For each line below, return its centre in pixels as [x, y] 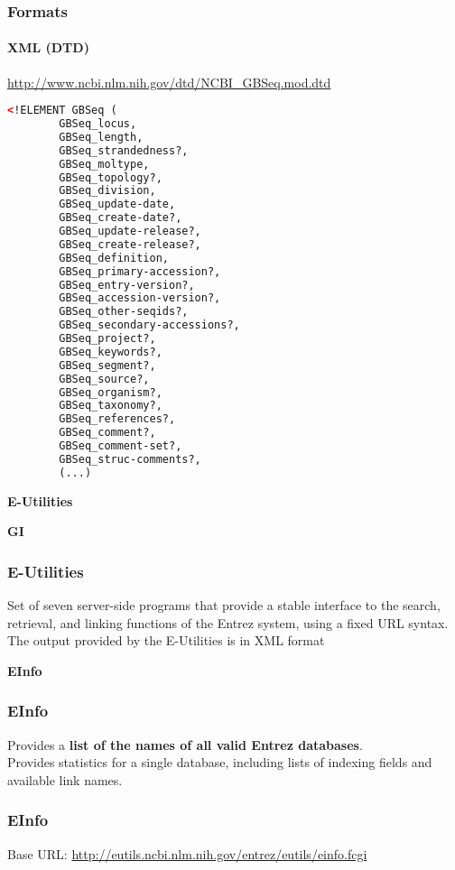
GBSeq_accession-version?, [140, 298]
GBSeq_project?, [107, 339]
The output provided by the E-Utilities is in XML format [166, 640]
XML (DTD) [48, 47]
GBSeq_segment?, [107, 365]
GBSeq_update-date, [117, 204]
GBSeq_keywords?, [111, 352]
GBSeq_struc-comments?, [130, 459]
